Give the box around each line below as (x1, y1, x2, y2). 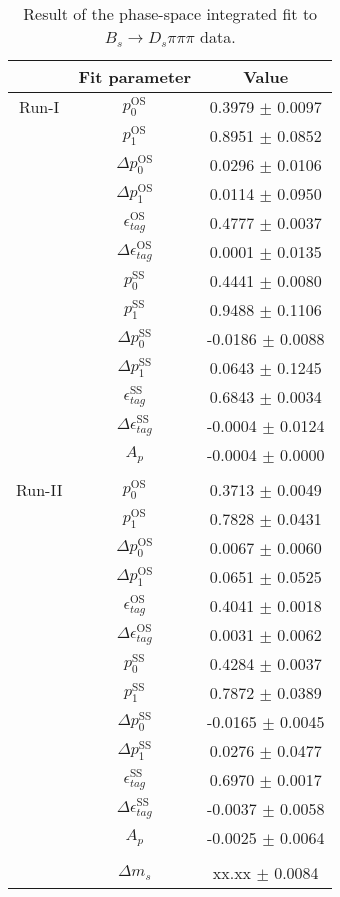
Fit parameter (78, 65, 192, 88)
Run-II (16, 478, 63, 501)
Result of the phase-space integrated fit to (23, 2, 318, 25)
